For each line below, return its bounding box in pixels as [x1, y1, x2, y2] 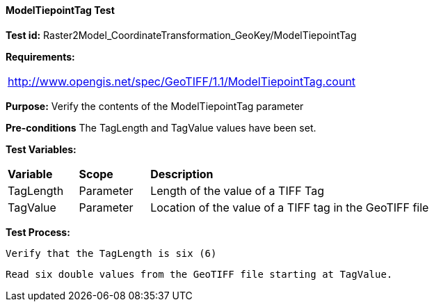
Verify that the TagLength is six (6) [6, 247, 217, 259]
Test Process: [6, 226, 70, 238]
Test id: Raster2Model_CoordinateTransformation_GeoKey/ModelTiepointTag [6, 29, 357, 41]
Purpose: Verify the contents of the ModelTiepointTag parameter [6, 100, 304, 112]
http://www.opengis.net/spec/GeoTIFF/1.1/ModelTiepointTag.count [8, 74, 356, 88]
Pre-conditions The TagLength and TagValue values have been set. [6, 121, 316, 134]
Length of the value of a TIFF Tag [150, 183, 325, 198]
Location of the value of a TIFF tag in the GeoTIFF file [150, 200, 429, 214]
